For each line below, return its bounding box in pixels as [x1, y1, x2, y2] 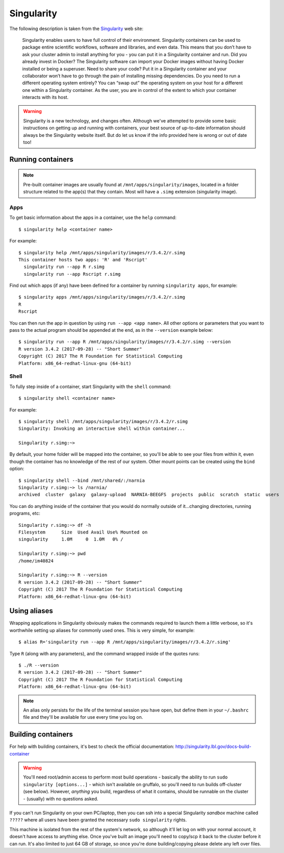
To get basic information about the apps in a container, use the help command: [9, 214, 177, 221]
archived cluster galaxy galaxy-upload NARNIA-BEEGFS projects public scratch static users [18, 492, 279, 498]
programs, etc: [9, 510, 40, 517]
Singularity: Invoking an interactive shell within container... [18, 426, 186, 431]
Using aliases [9, 606, 53, 615]
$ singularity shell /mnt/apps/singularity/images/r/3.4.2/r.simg [18, 419, 188, 424]
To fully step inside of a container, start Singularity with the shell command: [9, 383, 172, 389]
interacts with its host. [22, 94, 69, 101]
